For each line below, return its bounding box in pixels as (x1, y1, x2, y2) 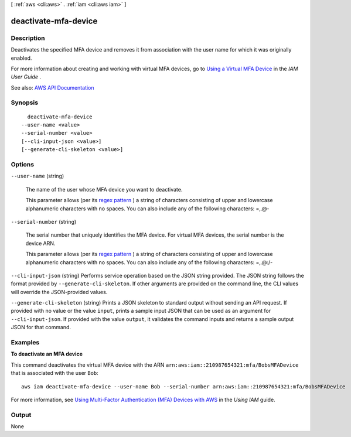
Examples (11, 339, 40, 346)
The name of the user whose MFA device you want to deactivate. (25, 186, 183, 193)
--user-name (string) (11, 173, 64, 180)
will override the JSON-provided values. (11, 288, 108, 295)
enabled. (11, 54, 32, 62)
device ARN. (25, 240, 56, 247)
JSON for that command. (11, 324, 71, 331)
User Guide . (11, 73, 41, 80)
